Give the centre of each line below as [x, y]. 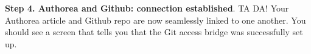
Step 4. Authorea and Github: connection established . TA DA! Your [147, 8]
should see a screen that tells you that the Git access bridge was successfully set [154, 32]
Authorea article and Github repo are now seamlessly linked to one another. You [155, 20]
